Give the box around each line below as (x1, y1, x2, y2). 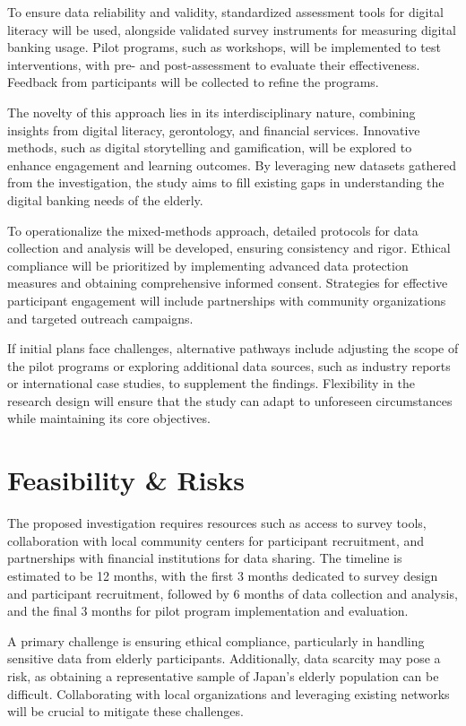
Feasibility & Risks (7, 462, 245, 498)
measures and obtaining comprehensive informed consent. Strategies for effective (7, 273, 448, 292)
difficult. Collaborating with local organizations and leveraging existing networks (7, 684, 450, 703)
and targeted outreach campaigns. (7, 308, 194, 327)
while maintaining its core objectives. (7, 409, 211, 428)
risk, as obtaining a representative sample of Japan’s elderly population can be (7, 666, 439, 685)
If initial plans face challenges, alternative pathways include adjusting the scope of (7, 339, 459, 358)
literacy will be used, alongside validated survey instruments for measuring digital (7, 20, 456, 39)
